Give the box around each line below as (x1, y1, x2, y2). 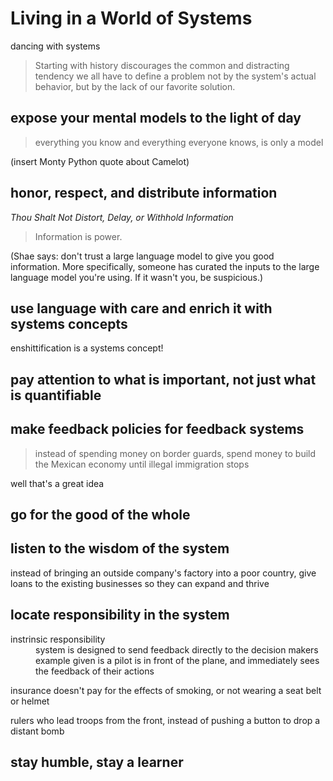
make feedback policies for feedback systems (10, 421, 305, 438)
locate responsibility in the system (10, 607, 230, 624)
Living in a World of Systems (10, 7, 253, 30)
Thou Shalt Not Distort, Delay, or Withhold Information (10, 211, 234, 223)
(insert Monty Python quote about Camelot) (10, 155, 190, 167)
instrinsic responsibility (10, 633, 106, 645)
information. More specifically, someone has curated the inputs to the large (10, 260, 320, 272)
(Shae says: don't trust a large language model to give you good (10, 250, 275, 262)
